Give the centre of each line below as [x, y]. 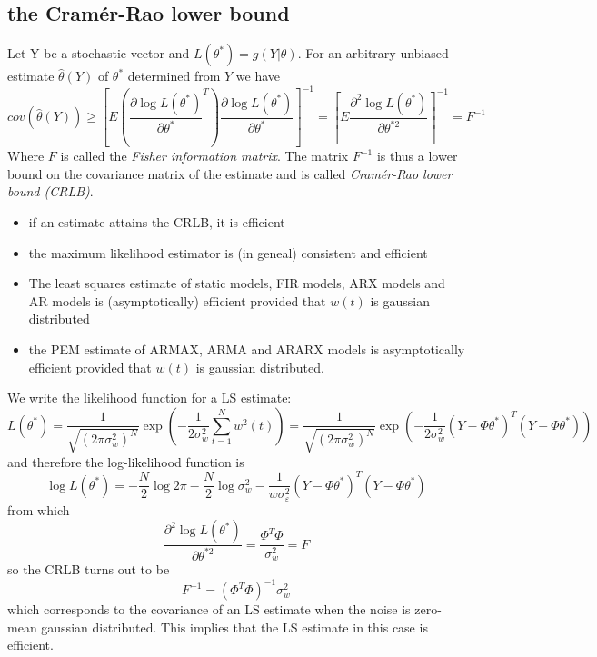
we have [258, 76]
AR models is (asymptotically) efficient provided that [177, 300]
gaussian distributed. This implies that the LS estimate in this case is [234, 627]
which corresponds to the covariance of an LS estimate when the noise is [209, 609]
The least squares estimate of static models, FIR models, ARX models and [237, 283]
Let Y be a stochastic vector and [99, 53]
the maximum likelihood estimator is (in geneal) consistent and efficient [228, 252]
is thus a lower [417, 156]
